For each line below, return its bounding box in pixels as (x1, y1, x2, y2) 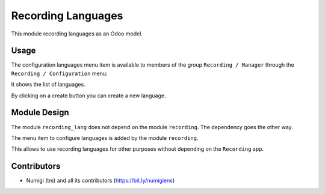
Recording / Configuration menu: (11, 70, 108, 77)
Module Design (11, 108, 69, 118)
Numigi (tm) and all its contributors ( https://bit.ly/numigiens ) (26, 177, 175, 184)
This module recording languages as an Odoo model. (11, 30, 143, 37)
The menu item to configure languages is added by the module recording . (11, 134, 199, 141)
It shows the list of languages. (11, 81, 85, 88)
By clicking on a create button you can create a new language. (11, 92, 166, 99)
